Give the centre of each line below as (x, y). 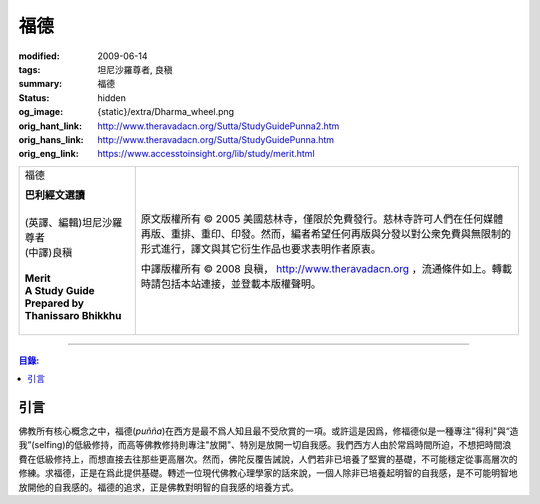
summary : (40, 84)
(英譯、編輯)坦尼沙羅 (73, 222)
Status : (34, 97)
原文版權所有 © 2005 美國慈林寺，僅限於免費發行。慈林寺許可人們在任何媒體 (322, 218)
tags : (29, 69)
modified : (39, 56)
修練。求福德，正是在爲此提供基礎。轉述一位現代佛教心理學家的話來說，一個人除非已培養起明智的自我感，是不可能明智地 (268, 473)
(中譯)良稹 (48, 252)
